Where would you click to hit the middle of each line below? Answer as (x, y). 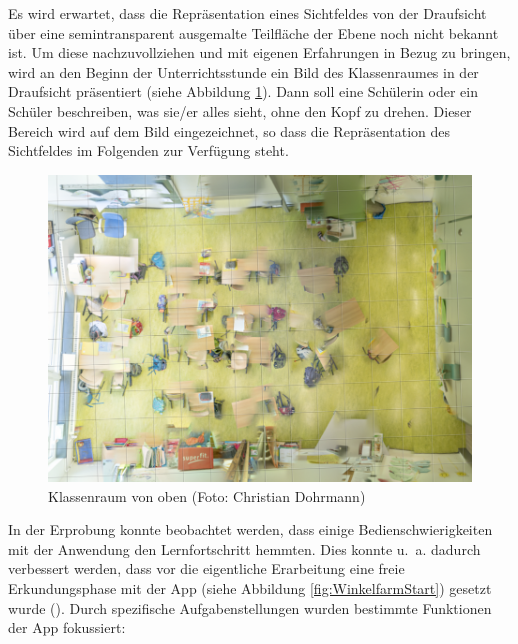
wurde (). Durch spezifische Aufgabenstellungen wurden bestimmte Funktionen (250, 607)
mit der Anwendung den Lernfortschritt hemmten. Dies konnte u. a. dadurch (244, 548)
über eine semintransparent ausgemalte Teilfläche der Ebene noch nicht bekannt (253, 32)
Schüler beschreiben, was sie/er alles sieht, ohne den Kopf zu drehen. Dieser (240, 110)
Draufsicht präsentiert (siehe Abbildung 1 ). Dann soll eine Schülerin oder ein (243, 91)
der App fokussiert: (67, 627)
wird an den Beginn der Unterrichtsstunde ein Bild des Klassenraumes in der (243, 71)
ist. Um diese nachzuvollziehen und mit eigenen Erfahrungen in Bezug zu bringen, (259, 52)
